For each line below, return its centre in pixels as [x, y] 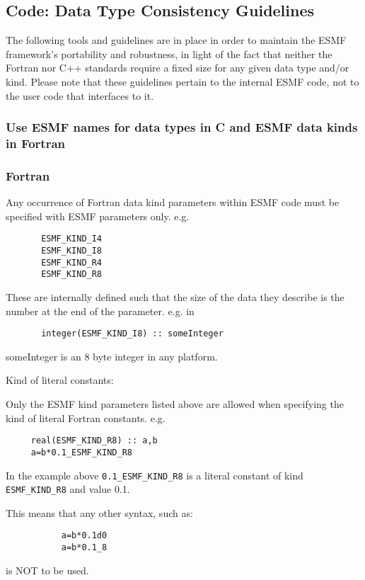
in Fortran [36, 143]
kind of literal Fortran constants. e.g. [86, 417]
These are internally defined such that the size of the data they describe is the [175, 296]
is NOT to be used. [47, 570]
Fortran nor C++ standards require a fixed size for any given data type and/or [178, 68]
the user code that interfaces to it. [80, 95]
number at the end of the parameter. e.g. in [100, 311]
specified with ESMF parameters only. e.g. [98, 216]
